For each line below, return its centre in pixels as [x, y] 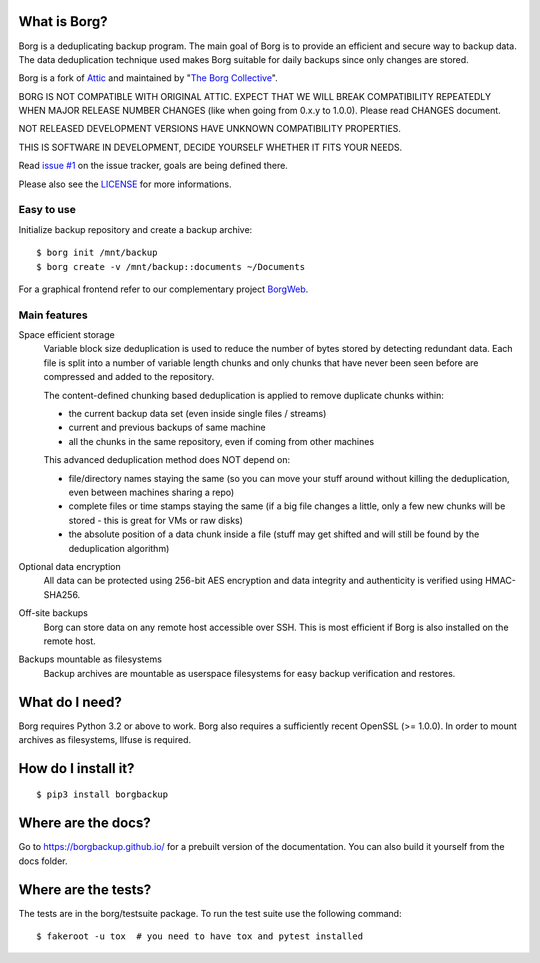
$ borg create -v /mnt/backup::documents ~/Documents [170, 266]
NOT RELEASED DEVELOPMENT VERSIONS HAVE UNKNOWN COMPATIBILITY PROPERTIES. [210, 129]
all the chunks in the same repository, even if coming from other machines [221, 441]
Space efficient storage [66, 335]
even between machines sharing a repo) [151, 492]
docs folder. [43, 861]
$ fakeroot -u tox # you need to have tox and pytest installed [200, 936]
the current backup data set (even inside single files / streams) [197, 414]
